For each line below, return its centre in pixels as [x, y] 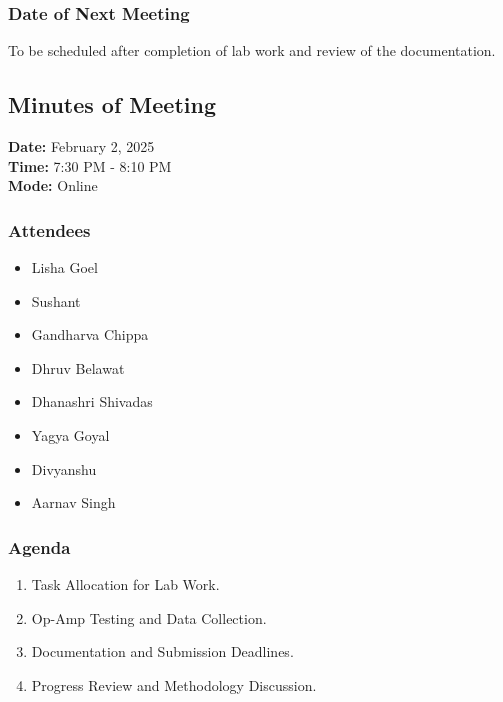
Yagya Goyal [70, 434]
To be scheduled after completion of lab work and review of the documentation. [252, 50]
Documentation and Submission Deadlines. [162, 651]
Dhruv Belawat [78, 367]
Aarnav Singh [73, 502]
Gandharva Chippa [90, 334]
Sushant [56, 300]
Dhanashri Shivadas [92, 401]
